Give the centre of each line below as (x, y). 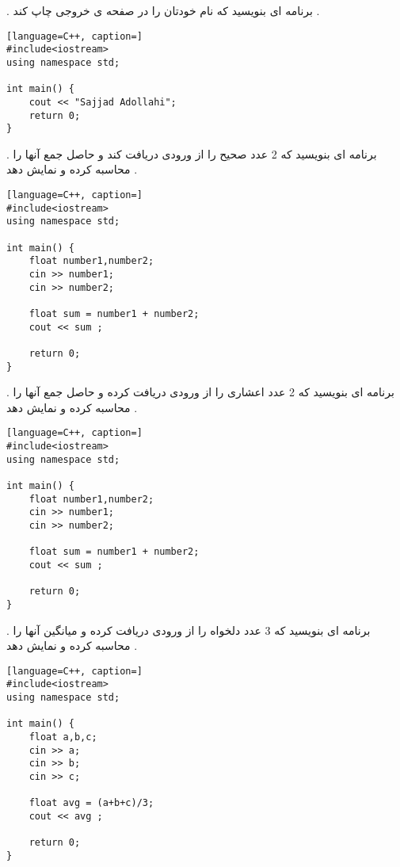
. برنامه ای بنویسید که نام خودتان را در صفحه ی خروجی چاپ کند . (163, 10)
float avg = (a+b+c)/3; (91, 803)
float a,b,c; (63, 737)
